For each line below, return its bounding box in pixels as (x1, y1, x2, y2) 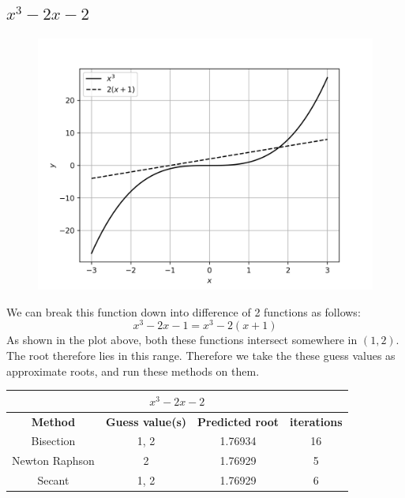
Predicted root (197, 413, 279, 429)
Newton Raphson (12, 452, 95, 469)
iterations (290, 413, 343, 429)
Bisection (31, 432, 76, 449)
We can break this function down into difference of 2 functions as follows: (6, 303, 361, 320)
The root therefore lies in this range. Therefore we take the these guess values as (6, 347, 396, 364)
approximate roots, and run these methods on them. (6, 362, 260, 379)
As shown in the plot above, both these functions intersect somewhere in (6, 331, 358, 348)
